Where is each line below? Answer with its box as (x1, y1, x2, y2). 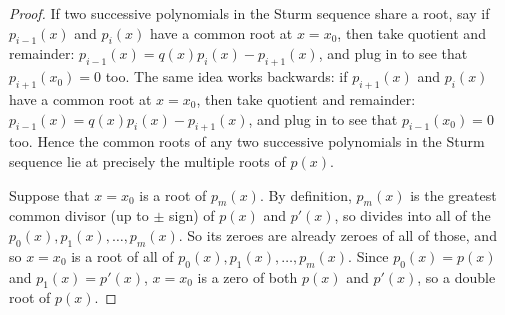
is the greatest (410, 184, 497, 205)
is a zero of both (197, 266, 298, 287)
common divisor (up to (9, 205, 149, 226)
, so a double (417, 266, 496, 287)
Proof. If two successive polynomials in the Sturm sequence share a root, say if (9, 3, 490, 23)
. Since (348, 245, 389, 266)
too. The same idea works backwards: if (105, 66, 348, 87)
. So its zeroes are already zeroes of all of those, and (178, 224, 497, 245)
